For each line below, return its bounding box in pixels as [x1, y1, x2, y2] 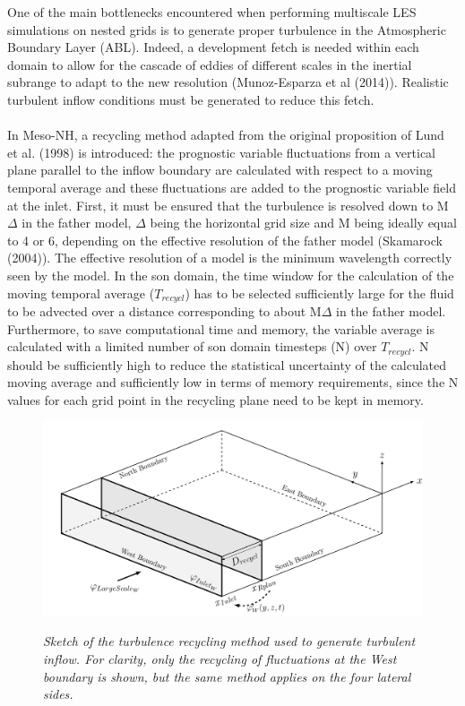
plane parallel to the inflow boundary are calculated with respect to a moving [7, 160, 433, 179]
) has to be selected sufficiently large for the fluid [185, 283, 454, 302]
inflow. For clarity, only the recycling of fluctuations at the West [43, 649, 397, 667]
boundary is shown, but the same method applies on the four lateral [43, 667, 411, 685]
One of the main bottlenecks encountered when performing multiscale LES [7, 3, 417, 21]
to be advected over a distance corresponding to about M [7, 301, 322, 320]
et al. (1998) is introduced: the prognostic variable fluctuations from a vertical [7, 142, 436, 161]
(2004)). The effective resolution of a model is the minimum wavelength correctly [7, 248, 452, 267]
